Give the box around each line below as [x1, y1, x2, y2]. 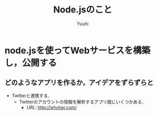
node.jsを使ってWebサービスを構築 [4, 45, 151, 56]
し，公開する [4, 57, 57, 68]
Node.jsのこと [53, 4, 112, 15]
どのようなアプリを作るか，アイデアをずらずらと [4, 78, 154, 87]
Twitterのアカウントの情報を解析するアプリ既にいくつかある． [19, 99, 147, 105]
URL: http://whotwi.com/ [26, 104, 77, 110]
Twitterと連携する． [11, 92, 53, 99]
